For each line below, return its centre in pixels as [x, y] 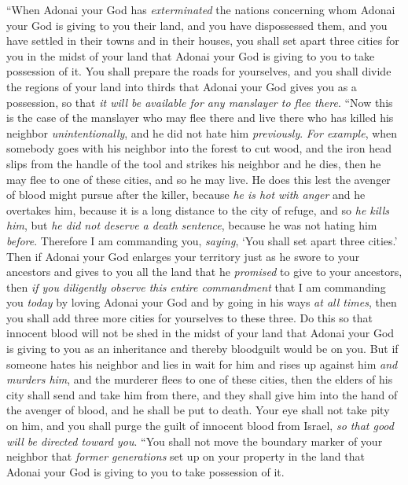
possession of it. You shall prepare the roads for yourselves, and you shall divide [199, 71]
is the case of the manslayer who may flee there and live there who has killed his [200, 118]
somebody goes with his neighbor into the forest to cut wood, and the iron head [199, 148]
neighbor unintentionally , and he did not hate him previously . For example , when [202, 132]
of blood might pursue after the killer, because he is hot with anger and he [186, 195]
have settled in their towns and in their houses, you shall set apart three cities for [203, 40]
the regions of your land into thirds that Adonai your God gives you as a [182, 86]
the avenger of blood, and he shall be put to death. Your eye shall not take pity [198, 410]
